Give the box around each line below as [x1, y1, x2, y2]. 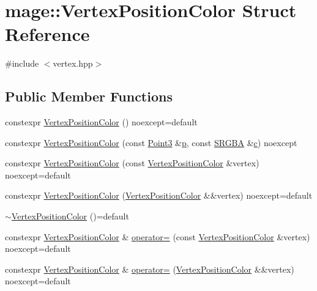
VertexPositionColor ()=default [11, 210, 129, 223]
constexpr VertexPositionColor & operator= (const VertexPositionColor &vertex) [5, 230, 310, 243]
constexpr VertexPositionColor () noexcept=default [5, 116, 198, 128]
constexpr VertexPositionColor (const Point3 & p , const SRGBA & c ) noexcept [5, 136, 297, 149]
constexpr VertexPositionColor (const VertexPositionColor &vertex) [5, 157, 259, 169]
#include [5, 57, 39, 70]
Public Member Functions [5, 87, 173, 106]
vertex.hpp [53, 57, 93, 70]
